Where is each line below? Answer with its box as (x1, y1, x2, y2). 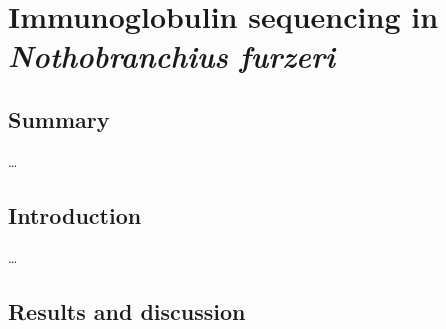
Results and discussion (8, 295, 246, 326)
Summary (8, 103, 110, 134)
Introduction (8, 199, 142, 230)
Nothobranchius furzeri (8, 35, 335, 77)
